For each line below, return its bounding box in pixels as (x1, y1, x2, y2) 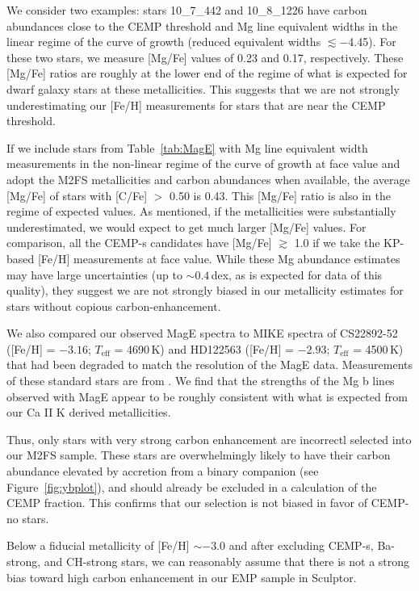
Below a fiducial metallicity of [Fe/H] (6, 537, 190, 554)
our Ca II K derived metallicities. (6, 404, 171, 421)
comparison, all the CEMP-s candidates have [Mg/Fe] (6, 234, 272, 251)
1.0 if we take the (294, 234, 380, 251)
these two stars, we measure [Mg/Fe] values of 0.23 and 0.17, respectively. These (6, 48, 404, 65)
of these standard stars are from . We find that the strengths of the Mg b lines (6, 372, 395, 389)
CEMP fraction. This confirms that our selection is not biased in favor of (6, 494, 368, 511)
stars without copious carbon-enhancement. (6, 297, 221, 314)
